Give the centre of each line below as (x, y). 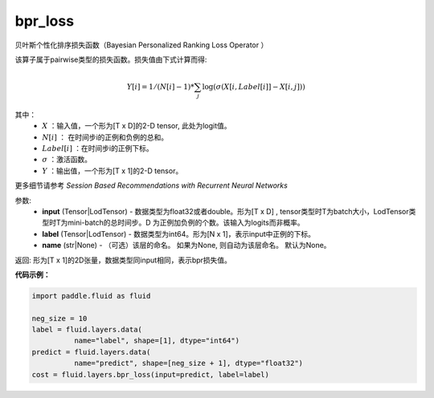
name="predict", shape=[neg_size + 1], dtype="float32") (188, 363)
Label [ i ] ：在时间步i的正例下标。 (98, 148)
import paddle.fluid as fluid (91, 296)
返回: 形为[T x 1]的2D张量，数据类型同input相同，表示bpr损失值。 (123, 260)
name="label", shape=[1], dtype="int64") (157, 341)
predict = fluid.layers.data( (91, 352)
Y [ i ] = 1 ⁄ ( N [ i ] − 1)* (160, 87)
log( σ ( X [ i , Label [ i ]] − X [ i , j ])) (254, 87)
